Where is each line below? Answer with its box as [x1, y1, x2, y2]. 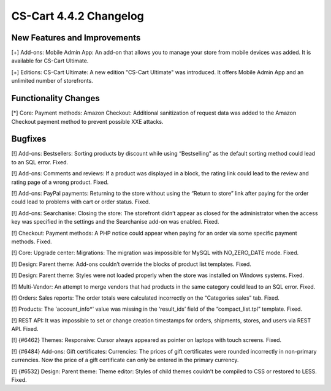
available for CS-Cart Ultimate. [11, 57, 89, 64]
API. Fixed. [11, 325, 39, 333]
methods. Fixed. [11, 238, 52, 245]
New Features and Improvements [11, 32, 141, 43]
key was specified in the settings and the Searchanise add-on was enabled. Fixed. [11, 218, 219, 226]
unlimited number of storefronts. [11, 77, 93, 85]
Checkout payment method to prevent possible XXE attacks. [11, 118, 164, 125]
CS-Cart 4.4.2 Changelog [11, 9, 144, 23]
